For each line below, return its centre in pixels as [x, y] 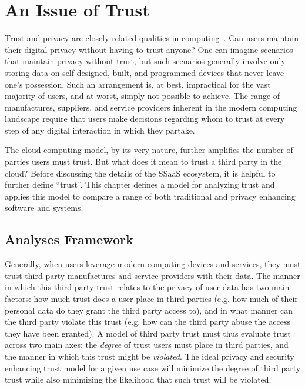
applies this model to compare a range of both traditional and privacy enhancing [150, 196]
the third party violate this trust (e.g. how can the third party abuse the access [148, 322]
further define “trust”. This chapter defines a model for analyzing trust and [140, 184]
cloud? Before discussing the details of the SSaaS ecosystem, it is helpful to [140, 173]
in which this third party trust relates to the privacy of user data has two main [147, 287]
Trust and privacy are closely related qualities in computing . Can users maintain [152, 38]
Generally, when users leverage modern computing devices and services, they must [153, 264]
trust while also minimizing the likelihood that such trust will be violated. [138, 379]
